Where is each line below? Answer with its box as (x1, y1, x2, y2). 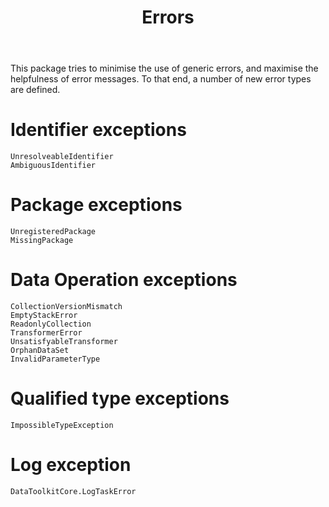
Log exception (10, 454, 132, 476)
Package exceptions (10, 194, 183, 216)
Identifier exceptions (10, 119, 187, 141)
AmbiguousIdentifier (10, 161, 97, 171)
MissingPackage (10, 236, 74, 246)
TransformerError (10, 328, 83, 338)
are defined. (10, 84, 61, 96)
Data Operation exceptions (10, 269, 238, 291)
